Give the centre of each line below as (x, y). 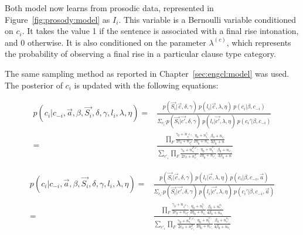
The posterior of (34, 85)
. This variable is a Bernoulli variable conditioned (207, 19)
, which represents (259, 42)
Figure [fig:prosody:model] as (57, 19)
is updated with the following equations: (146, 85)
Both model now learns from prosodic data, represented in (109, 8)
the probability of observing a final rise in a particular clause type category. (140, 54)
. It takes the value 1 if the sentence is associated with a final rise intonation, (160, 31)
